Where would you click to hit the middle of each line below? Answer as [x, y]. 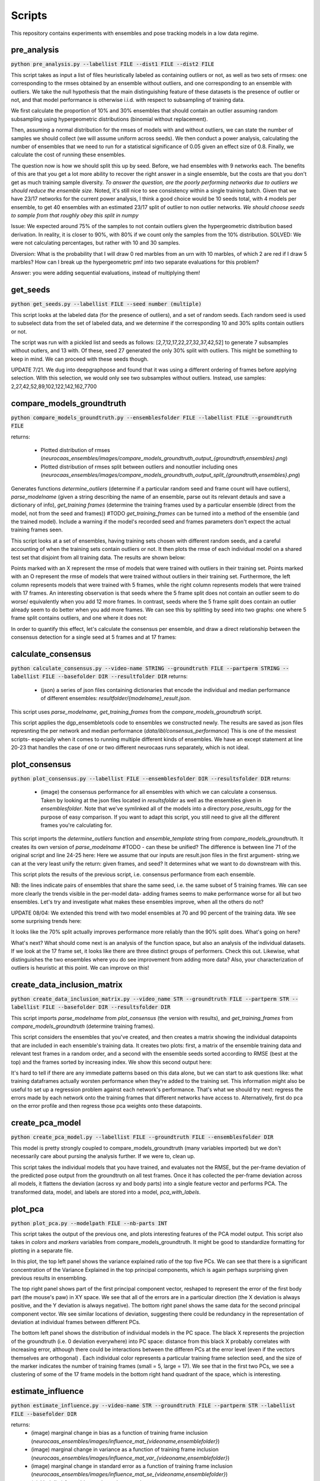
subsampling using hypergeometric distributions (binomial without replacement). [109, 119]
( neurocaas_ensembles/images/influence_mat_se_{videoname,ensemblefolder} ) [129, 1474]
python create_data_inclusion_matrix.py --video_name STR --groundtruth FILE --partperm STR [150, 999]
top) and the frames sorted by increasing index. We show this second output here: [111, 1062]
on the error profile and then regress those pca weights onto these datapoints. [107, 1106]
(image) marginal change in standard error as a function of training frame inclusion [132, 1466]
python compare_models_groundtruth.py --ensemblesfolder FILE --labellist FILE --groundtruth [152, 417]
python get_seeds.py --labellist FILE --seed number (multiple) [106, 304]
